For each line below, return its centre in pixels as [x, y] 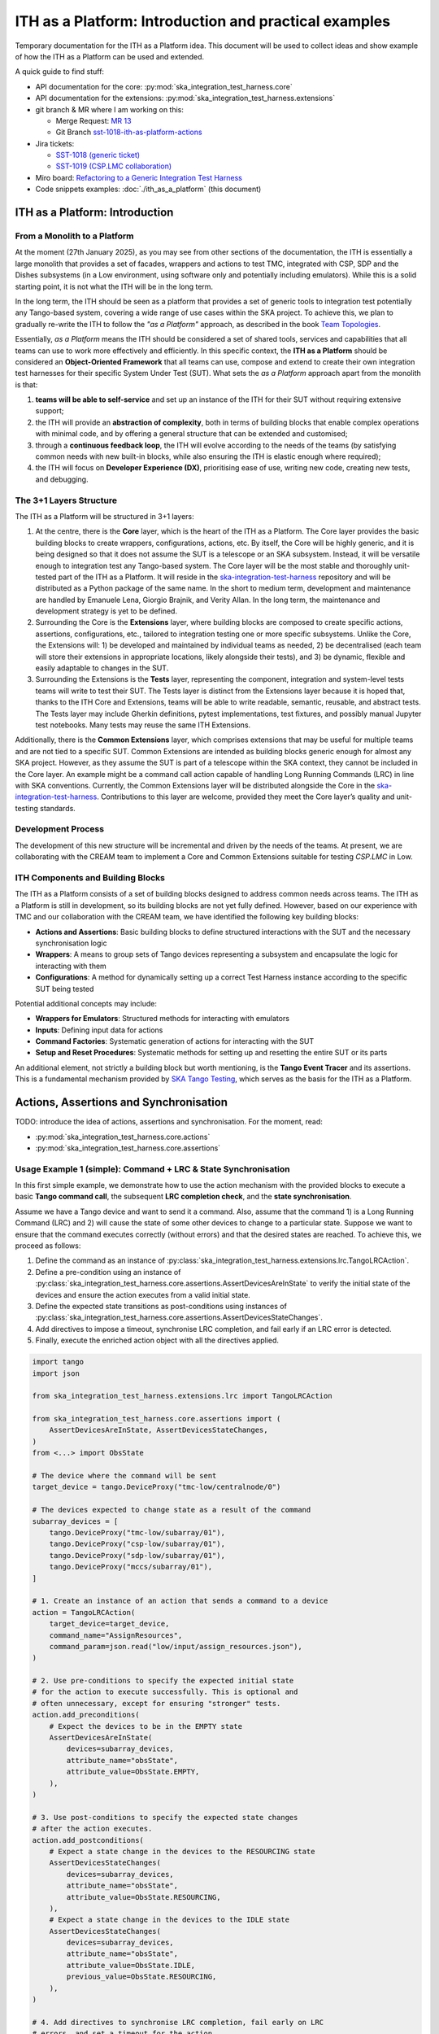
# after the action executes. [92, 1829]
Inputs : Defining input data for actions [99, 1030]
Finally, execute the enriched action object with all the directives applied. [157, 1340]
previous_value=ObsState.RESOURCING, [141, 1977]
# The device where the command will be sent [124, 1476]
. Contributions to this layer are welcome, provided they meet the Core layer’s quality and [246, 797]
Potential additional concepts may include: [86, 1003]
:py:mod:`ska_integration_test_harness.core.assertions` [128, 1148]
